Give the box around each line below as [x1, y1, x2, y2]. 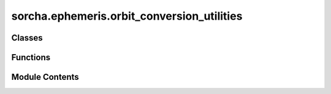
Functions [11, 52, 51, 63]
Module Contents [11, 72, 79, 82]
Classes [11, 33, 43, 43]
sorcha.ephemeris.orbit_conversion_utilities [11, 9, 243, 23]
